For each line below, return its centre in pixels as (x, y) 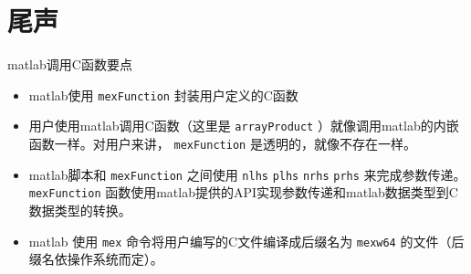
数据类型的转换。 (80, 210)
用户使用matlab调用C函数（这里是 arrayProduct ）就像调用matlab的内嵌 (244, 126)
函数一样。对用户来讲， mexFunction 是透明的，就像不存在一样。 (222, 144)
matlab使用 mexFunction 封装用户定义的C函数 (163, 95)
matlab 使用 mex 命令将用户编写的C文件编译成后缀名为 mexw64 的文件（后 (246, 241)
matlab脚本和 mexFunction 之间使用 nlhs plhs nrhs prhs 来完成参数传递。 (247, 174)
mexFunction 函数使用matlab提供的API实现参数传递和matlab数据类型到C (243, 192)
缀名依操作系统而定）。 (96, 259)
